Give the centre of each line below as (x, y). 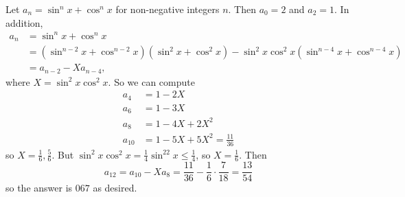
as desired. (115, 188)
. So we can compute (151, 81)
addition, (24, 22)
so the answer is (39, 188)
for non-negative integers (167, 9)
